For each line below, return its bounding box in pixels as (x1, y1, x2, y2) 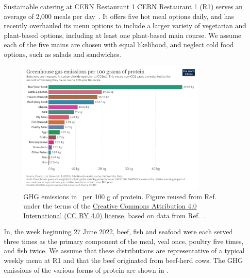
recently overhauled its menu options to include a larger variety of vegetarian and (4, 20, 246, 31)
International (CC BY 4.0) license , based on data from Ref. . (23, 210, 205, 220)
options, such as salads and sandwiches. (4, 49, 121, 59)
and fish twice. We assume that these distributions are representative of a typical (4, 245, 245, 256)
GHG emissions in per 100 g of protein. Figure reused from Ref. (23, 191, 217, 201)
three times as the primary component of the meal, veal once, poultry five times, (4, 236, 244, 246)
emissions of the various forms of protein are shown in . (4, 264, 168, 275)
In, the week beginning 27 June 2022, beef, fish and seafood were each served (4, 226, 233, 237)
